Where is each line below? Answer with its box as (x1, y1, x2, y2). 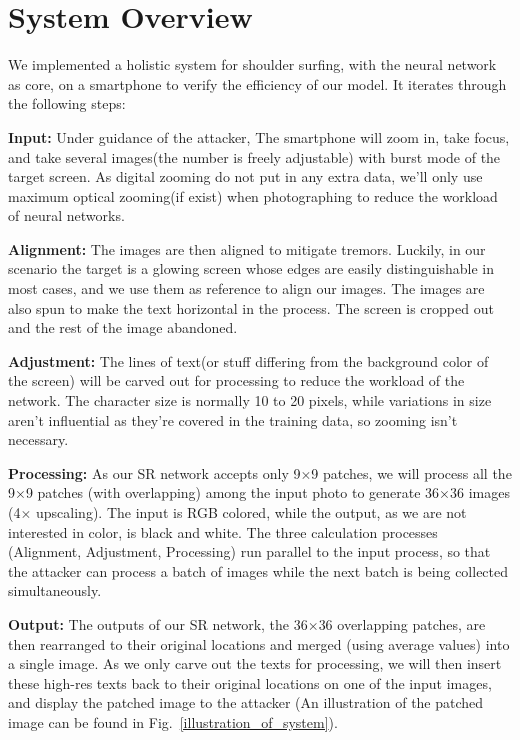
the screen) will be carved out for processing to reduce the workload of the (8, 370, 465, 391)
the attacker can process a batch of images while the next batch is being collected (8, 560, 509, 581)
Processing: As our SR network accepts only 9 (8, 462, 301, 483)
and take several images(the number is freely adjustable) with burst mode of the (8, 146, 501, 167)
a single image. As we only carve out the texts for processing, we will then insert (8, 653, 502, 674)
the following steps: (8, 93, 126, 114)
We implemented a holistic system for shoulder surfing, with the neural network (8, 54, 497, 75)
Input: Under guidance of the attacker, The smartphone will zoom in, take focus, (8, 126, 510, 147)
